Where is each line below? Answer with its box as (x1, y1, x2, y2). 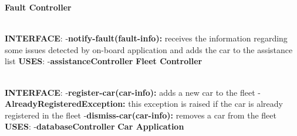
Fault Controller (5, 1, 72, 13)
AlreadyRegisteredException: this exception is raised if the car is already (5, 97, 283, 110)
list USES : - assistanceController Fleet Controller (5, 55, 203, 67)
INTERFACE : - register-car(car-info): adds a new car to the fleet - (5, 86, 261, 98)
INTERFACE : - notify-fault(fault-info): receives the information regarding (5, 32, 288, 44)
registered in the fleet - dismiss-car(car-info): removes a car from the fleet (5, 109, 276, 121)
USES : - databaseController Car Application (5, 120, 184, 132)
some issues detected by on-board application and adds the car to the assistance (5, 43, 293, 55)
